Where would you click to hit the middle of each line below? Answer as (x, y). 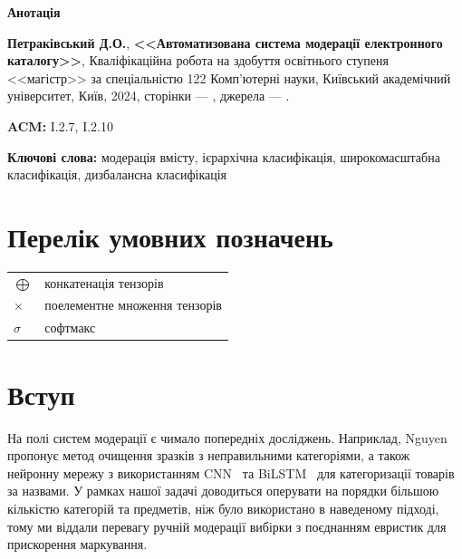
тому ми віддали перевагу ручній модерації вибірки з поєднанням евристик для (227, 526)
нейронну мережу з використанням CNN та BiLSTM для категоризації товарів (231, 472)
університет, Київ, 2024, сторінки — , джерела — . (149, 96)
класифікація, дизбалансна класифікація (117, 174)
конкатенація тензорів (104, 282)
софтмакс (70, 328)
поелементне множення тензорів (133, 305)
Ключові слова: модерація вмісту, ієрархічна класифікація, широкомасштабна (224, 156)
